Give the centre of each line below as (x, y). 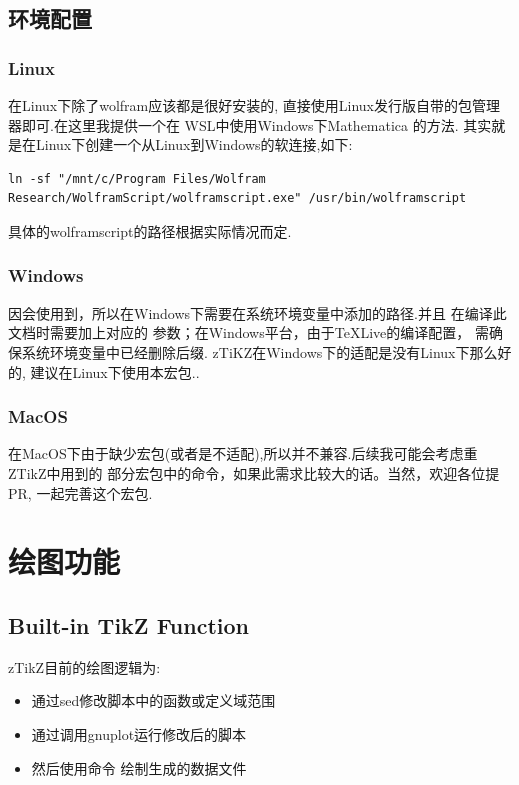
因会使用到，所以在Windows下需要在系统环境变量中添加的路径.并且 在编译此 (257, 312)
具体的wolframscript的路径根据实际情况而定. (150, 230)
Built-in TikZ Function (128, 624)
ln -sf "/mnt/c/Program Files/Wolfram (137, 178)
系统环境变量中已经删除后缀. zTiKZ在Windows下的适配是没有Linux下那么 (259, 351)
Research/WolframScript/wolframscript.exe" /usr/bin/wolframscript (237, 198)
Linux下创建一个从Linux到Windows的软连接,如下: (194, 144)
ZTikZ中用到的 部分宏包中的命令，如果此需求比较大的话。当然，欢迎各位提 (254, 472)
